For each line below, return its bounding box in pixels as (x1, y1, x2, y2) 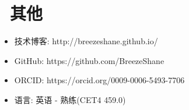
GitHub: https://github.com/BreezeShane (14, 54, 164, 66)
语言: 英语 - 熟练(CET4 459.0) (14, 93, 126, 105)
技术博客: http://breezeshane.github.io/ (14, 35, 158, 47)
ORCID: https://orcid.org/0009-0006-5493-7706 (14, 74, 185, 86)
